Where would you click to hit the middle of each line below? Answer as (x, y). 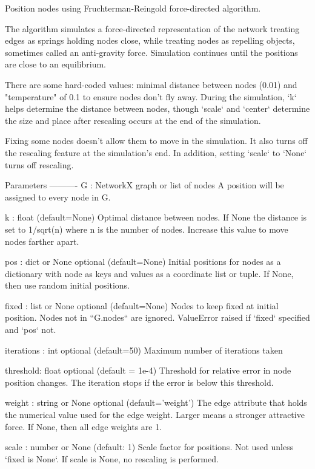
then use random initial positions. (68, 285)
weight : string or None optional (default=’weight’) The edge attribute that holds (156, 402)
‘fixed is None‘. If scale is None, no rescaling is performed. (112, 458)
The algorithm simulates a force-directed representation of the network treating (152, 28)
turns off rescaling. (39, 164)
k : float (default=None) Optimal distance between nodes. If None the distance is (156, 217)
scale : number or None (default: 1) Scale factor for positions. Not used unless (149, 447)
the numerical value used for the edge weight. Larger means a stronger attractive (155, 415)
